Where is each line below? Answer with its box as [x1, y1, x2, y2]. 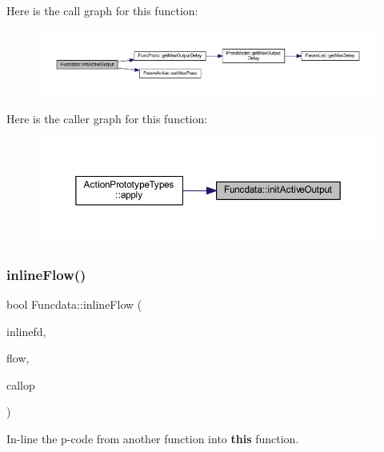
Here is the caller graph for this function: [6, 110, 208, 127]
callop [6, 376, 35, 393]
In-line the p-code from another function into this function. [6, 430, 299, 447]
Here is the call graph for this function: [6, 2, 198, 18]
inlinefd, [6, 322, 46, 339]
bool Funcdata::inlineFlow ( [6, 296, 142, 313]
